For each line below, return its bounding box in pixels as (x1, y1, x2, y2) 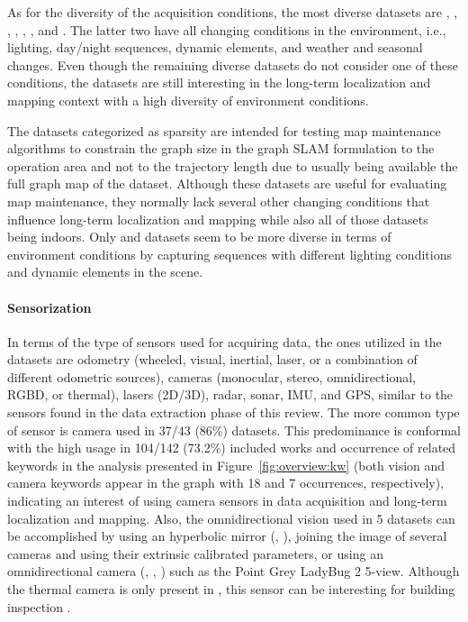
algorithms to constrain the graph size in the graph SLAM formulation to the (7, 139, 435, 158)
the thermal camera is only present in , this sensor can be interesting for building (7, 580, 455, 599)
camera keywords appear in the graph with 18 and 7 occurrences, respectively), (7, 473, 445, 492)
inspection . (7, 597, 71, 616)
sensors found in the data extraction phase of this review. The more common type (7, 403, 460, 422)
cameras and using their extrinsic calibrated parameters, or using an (7, 544, 383, 563)
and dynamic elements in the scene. (7, 262, 203, 281)
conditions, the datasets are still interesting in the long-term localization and (7, 73, 431, 92)
